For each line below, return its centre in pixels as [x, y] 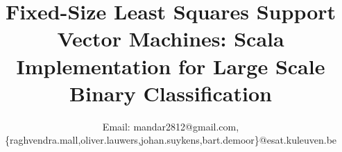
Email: [116, 126]
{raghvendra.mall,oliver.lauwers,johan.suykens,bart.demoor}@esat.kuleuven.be [171, 140]
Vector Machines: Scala [171, 39]
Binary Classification [171, 93]
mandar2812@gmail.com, [186, 126]
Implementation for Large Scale [171, 66]
